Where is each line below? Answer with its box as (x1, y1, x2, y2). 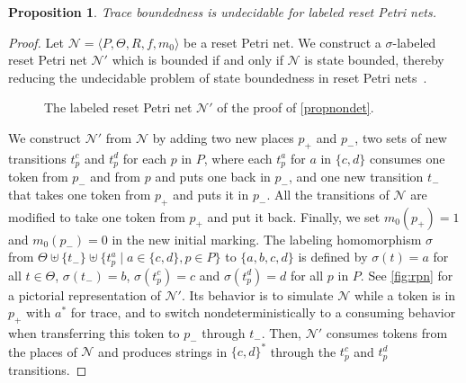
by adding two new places (152, 128, 294, 147)
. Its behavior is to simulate (181, 285, 334, 304)
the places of (8, 342, 77, 361)
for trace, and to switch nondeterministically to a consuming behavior (70, 303, 456, 322)
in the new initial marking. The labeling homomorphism (112, 229, 422, 248)
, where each (203, 148, 273, 167)
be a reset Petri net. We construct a (184, 32, 381, 51)
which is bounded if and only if (112, 50, 283, 69)
